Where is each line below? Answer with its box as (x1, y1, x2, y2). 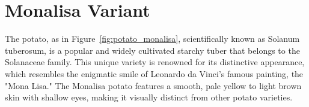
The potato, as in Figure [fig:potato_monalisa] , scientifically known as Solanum (5, 32, 300, 45)
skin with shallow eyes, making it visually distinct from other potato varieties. (5, 91, 293, 103)
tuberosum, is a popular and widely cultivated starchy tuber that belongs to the (5, 44, 300, 56)
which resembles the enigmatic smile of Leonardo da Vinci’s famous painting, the (5, 67, 304, 80)
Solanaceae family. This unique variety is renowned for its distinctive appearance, (5, 56, 305, 68)
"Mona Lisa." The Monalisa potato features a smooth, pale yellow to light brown (5, 79, 302, 91)
